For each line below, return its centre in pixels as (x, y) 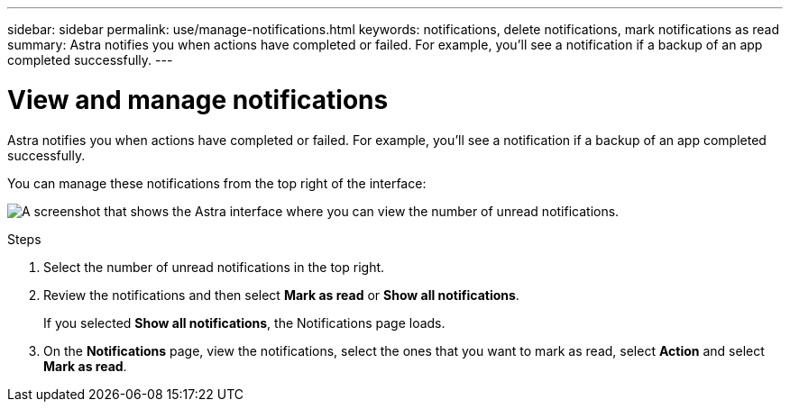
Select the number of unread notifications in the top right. (214, 267)
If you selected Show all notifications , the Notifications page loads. (244, 323)
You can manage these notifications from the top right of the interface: (217, 183)
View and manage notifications (198, 100)
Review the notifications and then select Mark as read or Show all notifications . (281, 295)
